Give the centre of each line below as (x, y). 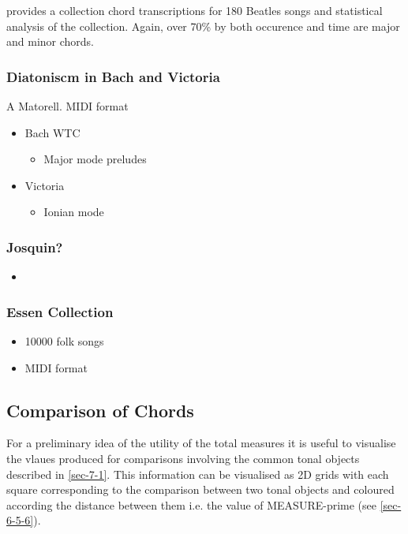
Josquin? (35, 246)
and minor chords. (51, 41)
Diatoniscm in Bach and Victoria (113, 76)
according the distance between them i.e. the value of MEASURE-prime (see (191, 504)
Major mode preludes (95, 159)
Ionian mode (74, 212)
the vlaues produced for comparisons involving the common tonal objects (183, 458)
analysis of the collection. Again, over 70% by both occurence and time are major (203, 26)
